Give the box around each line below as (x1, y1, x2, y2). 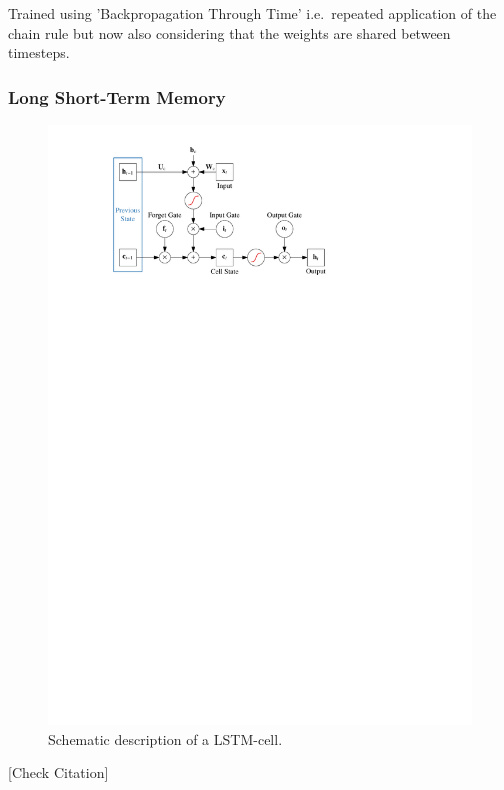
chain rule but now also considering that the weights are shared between (8, 22, 451, 43)
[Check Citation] (8, 762, 109, 783)
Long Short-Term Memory (8, 84, 226, 109)
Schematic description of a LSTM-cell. (48, 728, 283, 749)
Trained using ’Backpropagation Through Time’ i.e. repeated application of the (8, 3, 497, 23)
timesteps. (8, 42, 70, 63)
